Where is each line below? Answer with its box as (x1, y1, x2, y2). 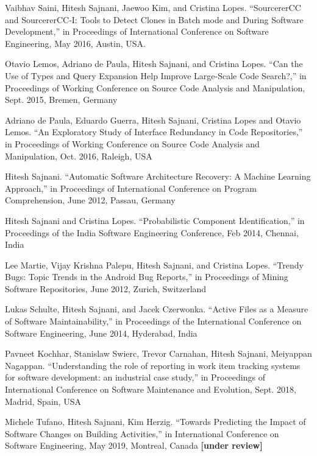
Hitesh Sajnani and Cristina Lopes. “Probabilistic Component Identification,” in (5, 214, 305, 226)
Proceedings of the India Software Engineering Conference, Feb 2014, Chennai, (5, 226, 299, 239)
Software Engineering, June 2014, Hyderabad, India (5, 326, 198, 339)
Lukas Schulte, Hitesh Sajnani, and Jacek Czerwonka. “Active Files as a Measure (5, 303, 308, 315)
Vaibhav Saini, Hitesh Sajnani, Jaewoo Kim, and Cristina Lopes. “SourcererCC (5, 1, 301, 13)
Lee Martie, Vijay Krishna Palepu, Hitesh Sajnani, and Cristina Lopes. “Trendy (5, 258, 304, 271)
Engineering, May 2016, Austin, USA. (5, 37, 146, 49)
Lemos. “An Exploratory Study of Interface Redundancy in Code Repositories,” (5, 125, 303, 138)
